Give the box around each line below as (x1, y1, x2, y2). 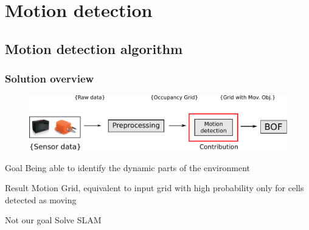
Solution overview (5, 71, 94, 86)
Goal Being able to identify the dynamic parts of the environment (5, 161, 250, 174)
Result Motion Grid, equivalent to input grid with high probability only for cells (5, 181, 304, 194)
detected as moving (5, 193, 77, 206)
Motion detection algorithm (5, 39, 183, 58)
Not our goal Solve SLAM (5, 214, 102, 226)
